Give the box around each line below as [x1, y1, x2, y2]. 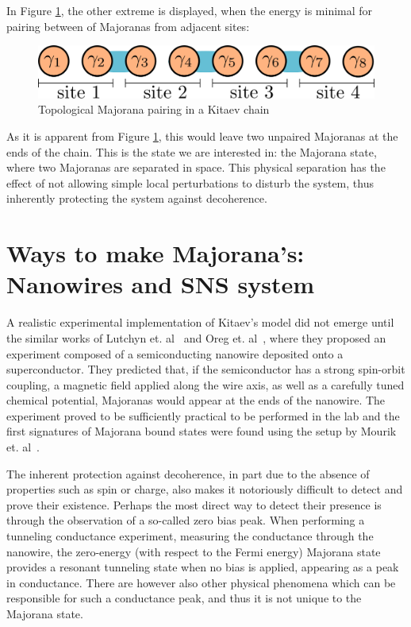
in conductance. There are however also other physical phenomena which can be [6, 574, 396, 590]
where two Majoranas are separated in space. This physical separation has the [6, 159, 386, 176]
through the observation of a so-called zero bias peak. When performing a [6, 512, 365, 528]
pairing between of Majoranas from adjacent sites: [6, 17, 250, 34]
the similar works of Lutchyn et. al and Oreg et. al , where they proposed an [6, 329, 386, 346]
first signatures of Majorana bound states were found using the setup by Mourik [6, 423, 397, 439]
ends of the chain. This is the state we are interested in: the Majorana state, [6, 143, 377, 160]
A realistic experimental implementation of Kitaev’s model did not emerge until [6, 314, 394, 331]
